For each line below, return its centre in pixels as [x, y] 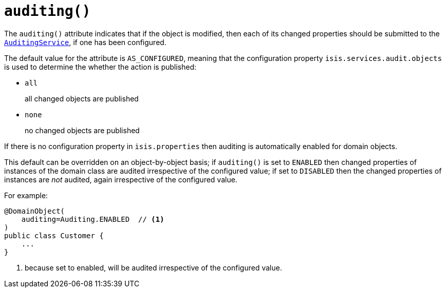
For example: [26, 195]
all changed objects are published [82, 98]
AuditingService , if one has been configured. [85, 42]
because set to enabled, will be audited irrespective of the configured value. [153, 267]
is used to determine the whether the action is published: [100, 67]
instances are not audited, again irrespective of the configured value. [121, 179]
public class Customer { [54, 235]
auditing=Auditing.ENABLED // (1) [93, 219]
